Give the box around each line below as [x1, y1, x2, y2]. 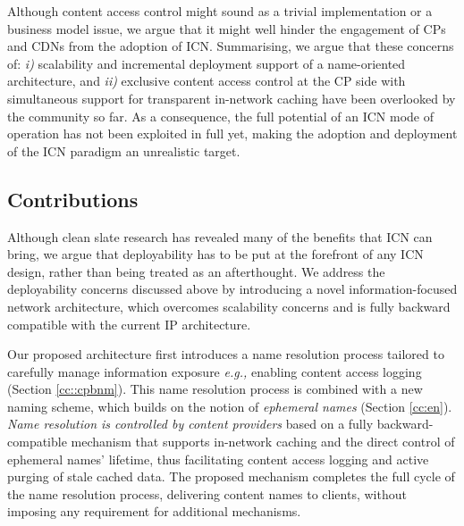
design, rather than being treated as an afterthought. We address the [7, 262, 385, 280]
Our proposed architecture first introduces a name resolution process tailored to [7, 345, 444, 363]
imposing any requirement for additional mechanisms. [7, 502, 301, 521]
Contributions [7, 185, 139, 213]
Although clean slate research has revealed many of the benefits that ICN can [7, 227, 433, 246]
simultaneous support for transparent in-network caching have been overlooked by [7, 88, 456, 107]
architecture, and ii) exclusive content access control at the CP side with [7, 71, 406, 90]
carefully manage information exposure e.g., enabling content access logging [7, 362, 422, 380]
